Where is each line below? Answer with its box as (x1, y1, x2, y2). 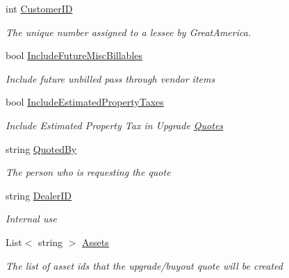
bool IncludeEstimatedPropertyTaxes (6, 95, 164, 109)
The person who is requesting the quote (6, 165, 171, 179)
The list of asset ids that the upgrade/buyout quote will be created (6, 258, 283, 272)
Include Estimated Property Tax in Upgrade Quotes (6, 117, 224, 132)
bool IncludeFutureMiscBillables (6, 48, 143, 63)
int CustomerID (6, 1, 73, 15)
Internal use (6, 211, 57, 226)
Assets (82, 234, 109, 249)
